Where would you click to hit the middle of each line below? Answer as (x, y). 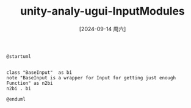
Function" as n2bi (30, 83)
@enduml (16, 99)
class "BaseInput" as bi (39, 72)
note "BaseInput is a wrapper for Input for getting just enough (91, 77)
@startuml (19, 56)
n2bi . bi (19, 88)
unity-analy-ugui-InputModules (103, 11)
